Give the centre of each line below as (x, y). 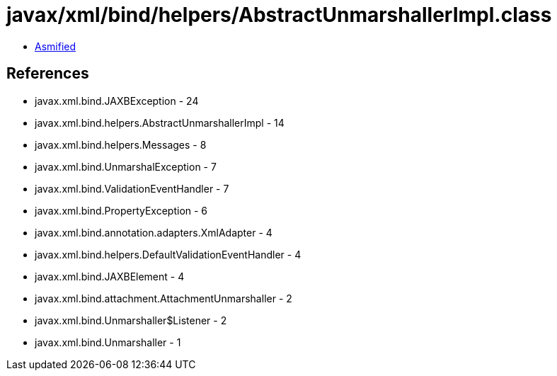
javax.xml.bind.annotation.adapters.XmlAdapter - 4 (154, 232)
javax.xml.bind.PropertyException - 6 (121, 210)
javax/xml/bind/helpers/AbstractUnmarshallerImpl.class (279, 15)
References (48, 74)
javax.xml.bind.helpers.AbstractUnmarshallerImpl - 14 (160, 123)
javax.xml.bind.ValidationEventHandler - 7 (132, 188)
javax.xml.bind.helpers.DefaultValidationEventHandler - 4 (168, 254)
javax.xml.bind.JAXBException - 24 (117, 101)
